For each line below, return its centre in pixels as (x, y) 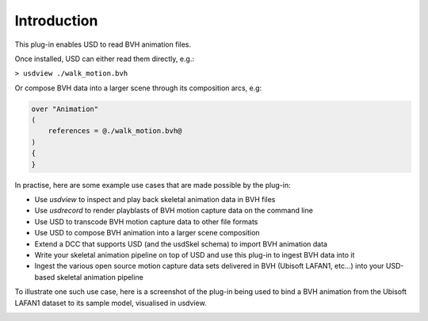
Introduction (56, 21)
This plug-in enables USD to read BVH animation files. (103, 44)
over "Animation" (65, 109)
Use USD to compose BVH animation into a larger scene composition (147, 233)
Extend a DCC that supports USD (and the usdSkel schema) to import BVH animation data (181, 244)
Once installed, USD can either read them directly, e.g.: (104, 59)
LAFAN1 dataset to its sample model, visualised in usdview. (111, 303)
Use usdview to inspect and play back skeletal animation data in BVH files (155, 200)
